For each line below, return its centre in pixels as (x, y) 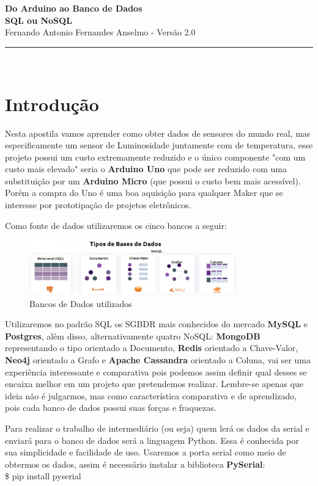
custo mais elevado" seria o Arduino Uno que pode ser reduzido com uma (146, 169)
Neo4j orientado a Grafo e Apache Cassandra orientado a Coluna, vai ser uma (158, 359)
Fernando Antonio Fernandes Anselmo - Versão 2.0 (100, 32)
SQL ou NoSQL (39, 20)
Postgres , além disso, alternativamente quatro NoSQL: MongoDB (133, 335)
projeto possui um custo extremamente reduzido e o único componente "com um (155, 157)
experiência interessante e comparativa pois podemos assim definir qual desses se (156, 372)
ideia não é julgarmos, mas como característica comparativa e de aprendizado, (151, 395)
